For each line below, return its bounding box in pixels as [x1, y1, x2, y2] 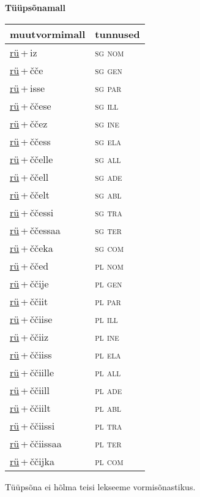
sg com [95, 240, 124, 255]
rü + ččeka [10, 240, 53, 255]
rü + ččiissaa [10, 436, 62, 450]
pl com [95, 453, 124, 468]
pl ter [95, 436, 122, 450]
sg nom [95, 45, 124, 59]
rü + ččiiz [10, 329, 49, 344]
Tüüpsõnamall [5, 1, 66, 13]
